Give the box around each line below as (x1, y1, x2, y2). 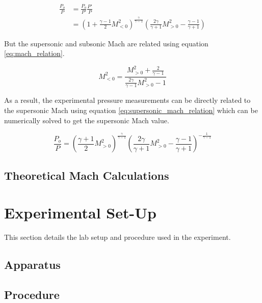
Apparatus (4, 257, 61, 272)
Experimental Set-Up (4, 202, 156, 223)
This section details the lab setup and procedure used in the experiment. (4, 232, 231, 242)
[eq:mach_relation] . (4, 48, 65, 59)
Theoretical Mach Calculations (4, 167, 169, 183)
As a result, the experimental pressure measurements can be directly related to (4, 95, 251, 105)
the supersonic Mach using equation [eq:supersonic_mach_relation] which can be (4, 104, 258, 115)
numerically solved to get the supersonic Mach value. (4, 115, 169, 125)
